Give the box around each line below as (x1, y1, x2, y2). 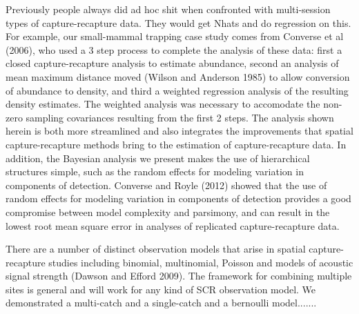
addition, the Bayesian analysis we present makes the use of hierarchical (6, 150, 310, 165)
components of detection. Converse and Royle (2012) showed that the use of (6, 177, 327, 192)
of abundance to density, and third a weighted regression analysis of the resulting (6, 83, 349, 97)
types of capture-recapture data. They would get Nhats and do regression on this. (6, 15, 351, 30)
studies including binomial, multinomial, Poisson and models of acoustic (48, 255, 353, 269)
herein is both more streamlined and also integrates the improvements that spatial (6, 124, 353, 138)
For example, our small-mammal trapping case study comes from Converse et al (6, 29, 344, 43)
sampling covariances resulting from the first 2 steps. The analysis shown (26, 110, 334, 124)
